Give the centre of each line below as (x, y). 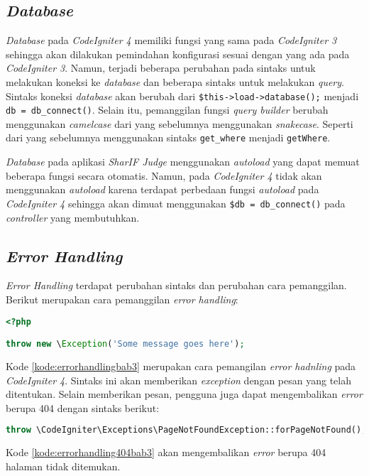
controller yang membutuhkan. (73, 217)
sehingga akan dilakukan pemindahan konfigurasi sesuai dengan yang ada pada (178, 54)
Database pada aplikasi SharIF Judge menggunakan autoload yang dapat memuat (183, 162)
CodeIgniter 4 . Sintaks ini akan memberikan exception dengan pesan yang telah (178, 380)
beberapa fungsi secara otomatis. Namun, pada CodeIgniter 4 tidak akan (164, 175)
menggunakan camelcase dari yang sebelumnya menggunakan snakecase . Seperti (180, 123)
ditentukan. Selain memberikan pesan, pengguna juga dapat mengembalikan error (184, 394)
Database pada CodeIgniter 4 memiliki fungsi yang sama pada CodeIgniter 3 (171, 40)
